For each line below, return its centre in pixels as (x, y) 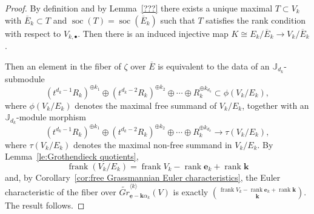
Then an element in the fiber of (63, 66)
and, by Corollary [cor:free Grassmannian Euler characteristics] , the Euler (143, 177)
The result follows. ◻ (45, 205)
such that (178, 20)
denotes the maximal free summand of (146, 105)
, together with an (276, 105)
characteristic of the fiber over (61, 192)
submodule (25, 78)
